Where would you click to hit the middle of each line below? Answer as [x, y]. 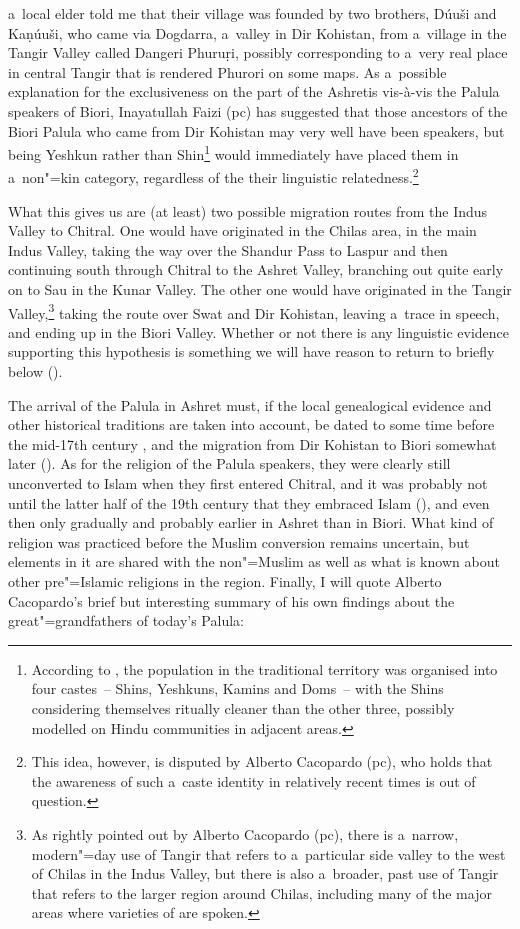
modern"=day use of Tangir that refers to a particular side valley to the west [268, 853]
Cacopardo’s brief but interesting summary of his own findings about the [231, 600]
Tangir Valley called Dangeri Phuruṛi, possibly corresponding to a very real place [258, 52]
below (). [35, 371]
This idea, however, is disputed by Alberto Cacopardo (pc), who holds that [262, 761]
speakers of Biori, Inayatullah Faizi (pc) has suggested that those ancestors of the [258, 110]
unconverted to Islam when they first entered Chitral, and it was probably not [248, 483]
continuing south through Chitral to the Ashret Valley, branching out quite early [256, 269]
